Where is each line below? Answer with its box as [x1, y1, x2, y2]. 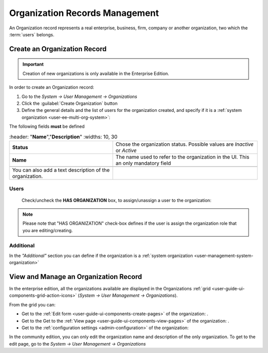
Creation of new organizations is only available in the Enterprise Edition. [22, 70, 170, 77]
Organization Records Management [9, 7, 159, 18]
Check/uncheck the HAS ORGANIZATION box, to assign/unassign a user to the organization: [21, 197, 212, 203]
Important [22, 61, 44, 67]
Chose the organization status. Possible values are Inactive [115, 141, 254, 148]
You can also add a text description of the [12, 167, 110, 174]
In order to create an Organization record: [9, 85, 94, 90]
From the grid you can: [9, 301, 56, 308]
